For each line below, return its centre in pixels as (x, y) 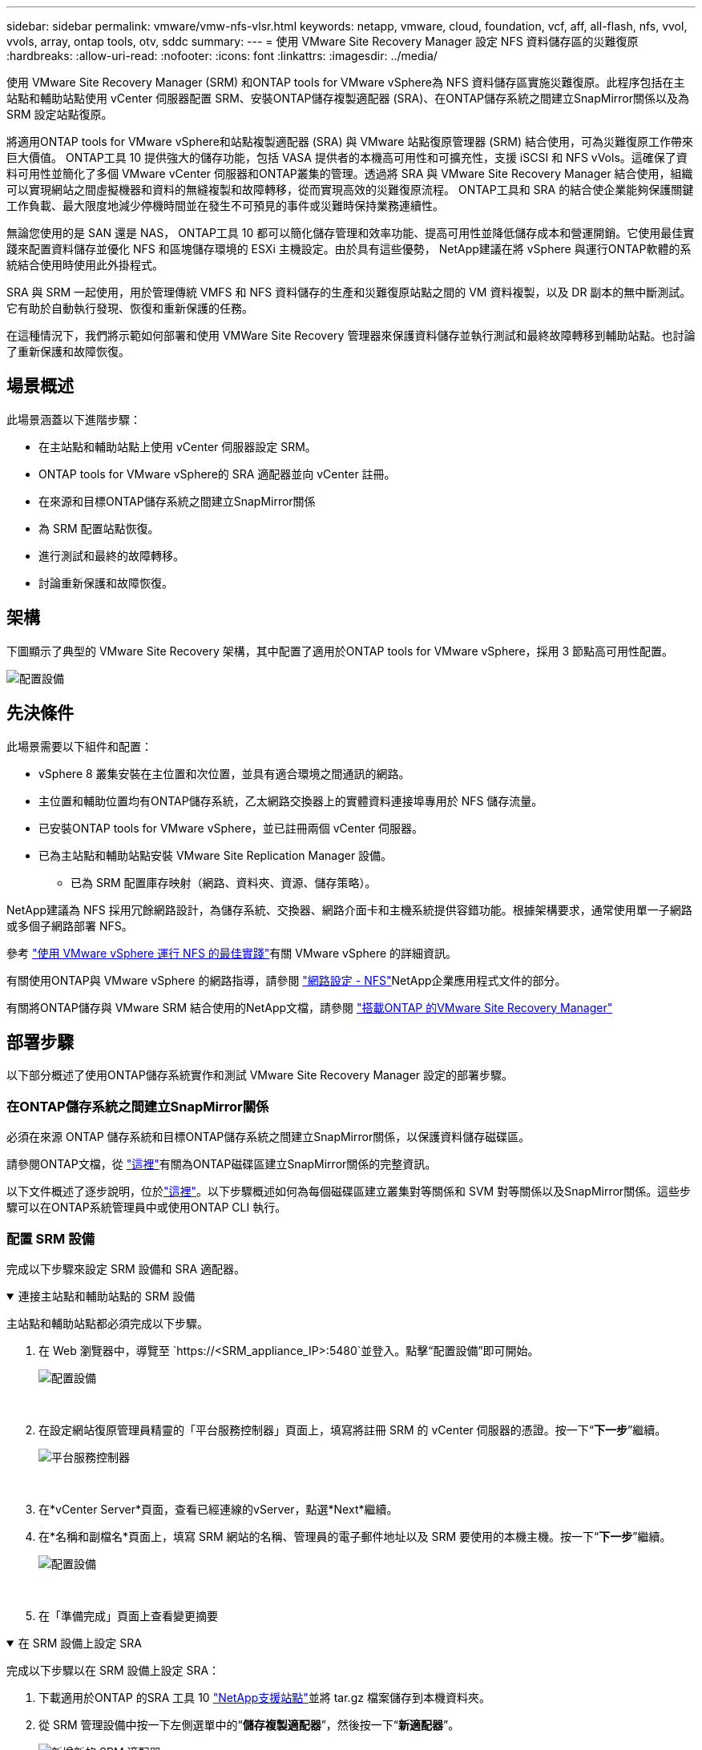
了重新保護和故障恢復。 (68, 351)
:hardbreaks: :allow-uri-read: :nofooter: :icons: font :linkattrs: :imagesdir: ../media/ (222, 56)
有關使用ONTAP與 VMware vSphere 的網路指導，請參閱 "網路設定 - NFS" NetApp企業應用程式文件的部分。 (286, 980)
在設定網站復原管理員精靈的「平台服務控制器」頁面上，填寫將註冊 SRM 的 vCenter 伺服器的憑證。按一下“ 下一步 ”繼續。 (353, 1429)
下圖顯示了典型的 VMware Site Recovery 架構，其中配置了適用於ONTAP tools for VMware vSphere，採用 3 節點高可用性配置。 (340, 651)
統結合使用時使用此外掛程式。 (85, 265)
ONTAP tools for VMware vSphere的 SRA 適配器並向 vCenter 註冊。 (217, 474)
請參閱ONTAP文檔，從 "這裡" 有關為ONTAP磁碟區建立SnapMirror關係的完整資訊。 (222, 1164)
